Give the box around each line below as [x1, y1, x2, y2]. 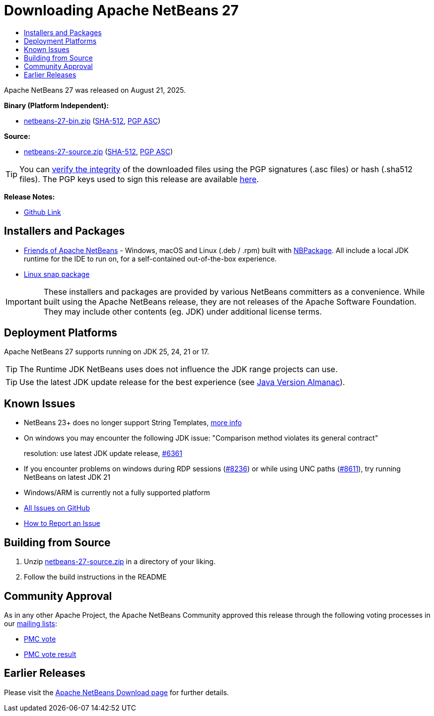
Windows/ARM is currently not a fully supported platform [24, 488, 210, 497]
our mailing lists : [4, 619, 58, 628]
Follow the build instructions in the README [24, 573, 167, 582]
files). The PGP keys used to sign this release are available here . [19, 174, 259, 184]
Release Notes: [4, 192, 55, 201]
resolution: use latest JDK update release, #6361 [24, 449, 182, 458]
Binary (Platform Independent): [4, 101, 109, 110]
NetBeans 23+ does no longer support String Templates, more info [24, 418, 242, 427]
